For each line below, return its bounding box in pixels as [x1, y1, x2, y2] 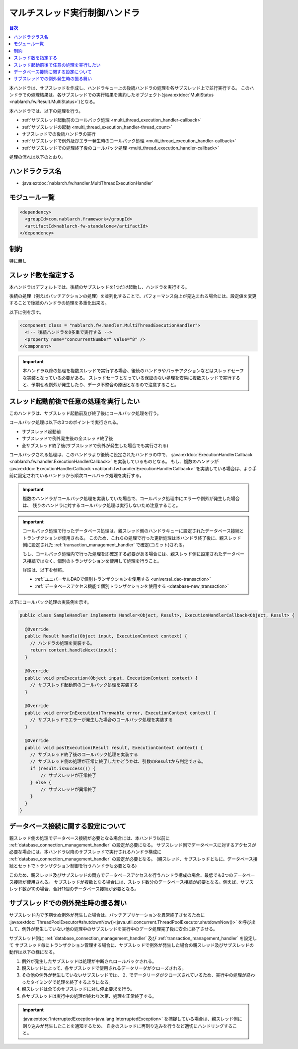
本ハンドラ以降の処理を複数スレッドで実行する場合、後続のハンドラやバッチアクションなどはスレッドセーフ [22, 368, 244, 374]
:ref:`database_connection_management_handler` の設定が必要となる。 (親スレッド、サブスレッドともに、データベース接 [9, 856, 258, 862]
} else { [30, 779, 52, 785]
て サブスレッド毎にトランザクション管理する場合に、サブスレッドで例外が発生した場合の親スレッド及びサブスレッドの [9, 942, 254, 948]
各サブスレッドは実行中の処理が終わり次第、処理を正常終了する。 [21, 993, 156, 999]
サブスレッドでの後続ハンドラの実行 [21, 131, 96, 137]
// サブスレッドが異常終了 [40, 787, 97, 792]
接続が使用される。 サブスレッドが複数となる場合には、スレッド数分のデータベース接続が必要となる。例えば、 [13, 879, 241, 885]
